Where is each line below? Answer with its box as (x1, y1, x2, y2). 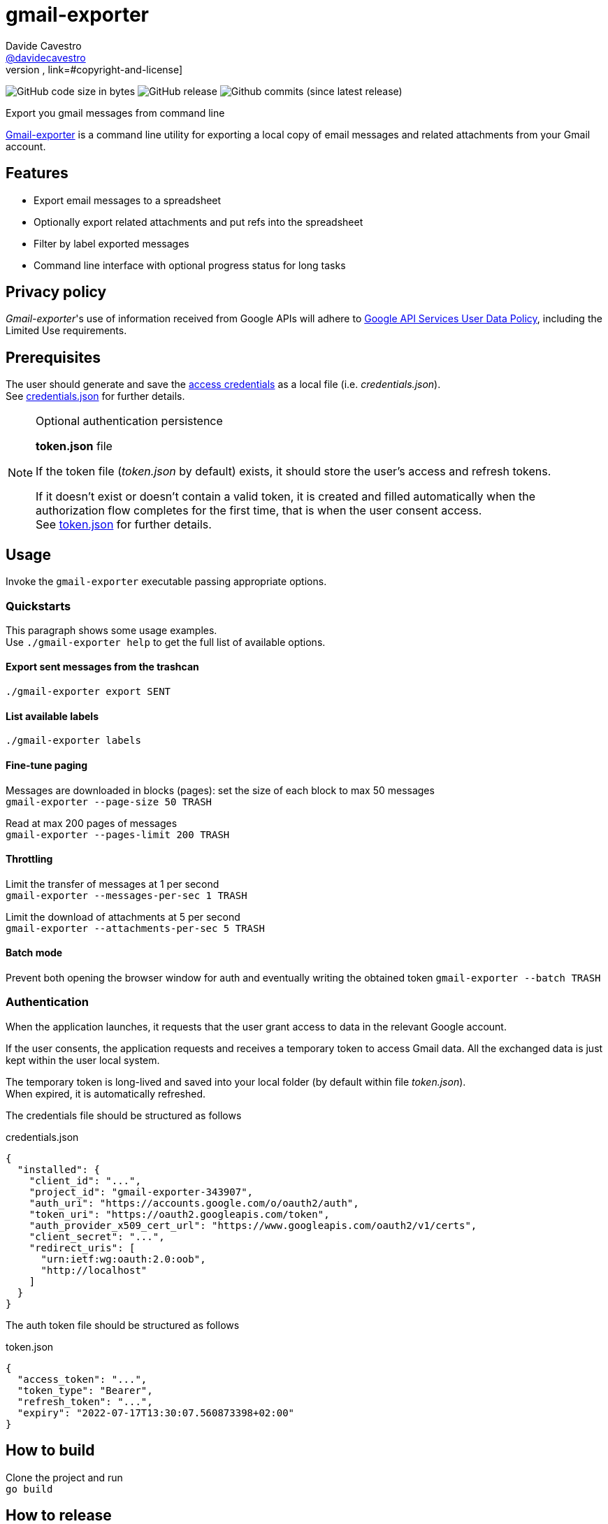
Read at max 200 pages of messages (6, 817, 178, 829)
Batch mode (6, 947, 63, 959)
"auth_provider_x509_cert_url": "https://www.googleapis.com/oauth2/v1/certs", (29, 1219, 477, 1231)
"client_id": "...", (29, 1174, 141, 1186)
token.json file (36, 439, 113, 454)
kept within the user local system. (6, 1054, 160, 1066)
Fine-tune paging (6, 759, 88, 771)
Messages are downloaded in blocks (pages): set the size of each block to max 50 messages (6, 784, 435, 796)
